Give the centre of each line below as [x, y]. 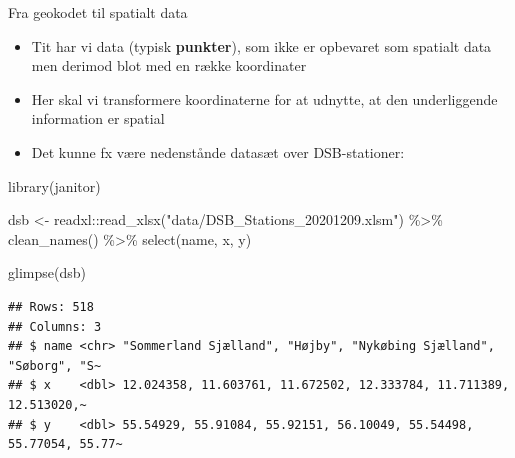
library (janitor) [54, 185]
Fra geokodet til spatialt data [98, 12]
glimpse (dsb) [47, 272]
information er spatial [98, 118]
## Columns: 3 [55, 326]
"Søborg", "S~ [55, 365]
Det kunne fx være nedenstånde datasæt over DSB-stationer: [218, 151]
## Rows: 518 [51, 306]
